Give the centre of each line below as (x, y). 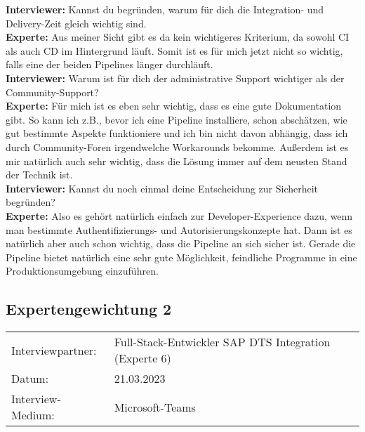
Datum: (30, 379)
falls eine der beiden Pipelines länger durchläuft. (109, 64)
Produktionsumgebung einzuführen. (82, 271)
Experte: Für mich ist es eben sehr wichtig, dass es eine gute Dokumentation (174, 106)
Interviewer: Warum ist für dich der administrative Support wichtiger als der (175, 78)
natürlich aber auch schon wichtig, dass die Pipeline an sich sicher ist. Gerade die (181, 243)
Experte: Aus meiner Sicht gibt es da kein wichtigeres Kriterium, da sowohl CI (178, 37)
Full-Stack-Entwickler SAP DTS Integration (222, 342)
